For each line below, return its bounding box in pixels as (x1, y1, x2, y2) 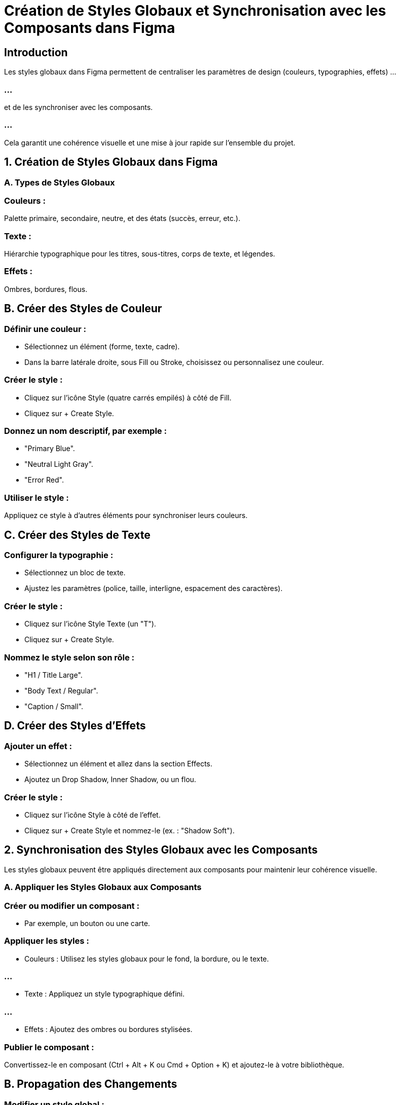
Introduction (4, 46, 68, 59)
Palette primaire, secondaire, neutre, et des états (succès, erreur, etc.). (4, 214, 240, 223)
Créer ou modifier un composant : (4, 900, 139, 911)
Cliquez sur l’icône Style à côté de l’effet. (24, 810, 161, 819)
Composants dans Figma (4, 19, 175, 36)
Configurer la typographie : (4, 550, 114, 561)
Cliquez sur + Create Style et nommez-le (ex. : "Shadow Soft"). (24, 826, 235, 835)
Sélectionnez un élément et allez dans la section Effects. (24, 759, 212, 768)
